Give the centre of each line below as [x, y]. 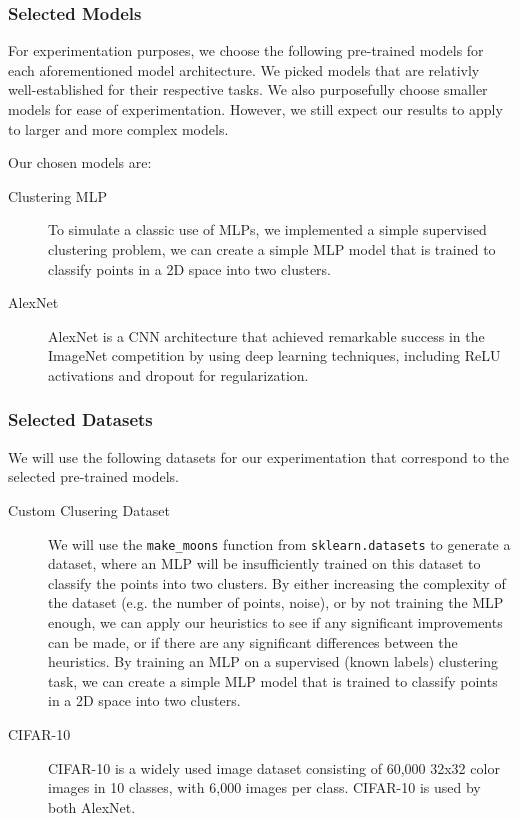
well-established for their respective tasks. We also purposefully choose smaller [248, 89]
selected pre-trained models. [93, 476]
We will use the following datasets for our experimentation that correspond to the [259, 456]
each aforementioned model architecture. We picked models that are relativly [244, 69]
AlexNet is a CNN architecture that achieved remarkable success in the [266, 335]
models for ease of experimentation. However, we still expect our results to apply [255, 109]
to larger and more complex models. [118, 128]
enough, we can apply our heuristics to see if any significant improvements [275, 621]
